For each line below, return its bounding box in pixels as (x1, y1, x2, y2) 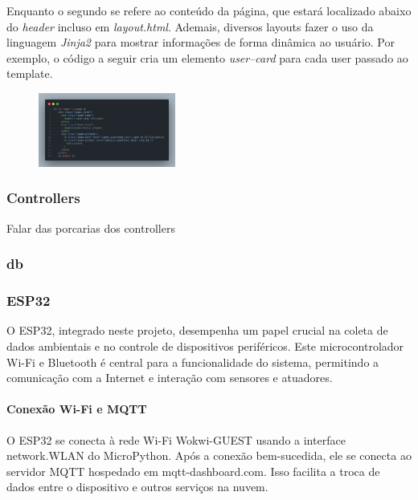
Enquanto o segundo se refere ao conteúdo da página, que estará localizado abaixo (6, 2, 412, 18)
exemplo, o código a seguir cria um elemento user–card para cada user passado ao (6, 49, 408, 66)
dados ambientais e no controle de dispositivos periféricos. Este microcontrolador (6, 337, 404, 354)
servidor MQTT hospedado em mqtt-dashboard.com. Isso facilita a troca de (6, 462, 380, 479)
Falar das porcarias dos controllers (6, 219, 175, 236)
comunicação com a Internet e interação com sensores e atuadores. (6, 369, 333, 386)
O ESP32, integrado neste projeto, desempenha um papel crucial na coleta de (6, 322, 388, 339)
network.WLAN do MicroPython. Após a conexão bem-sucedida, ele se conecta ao (6, 447, 412, 464)
